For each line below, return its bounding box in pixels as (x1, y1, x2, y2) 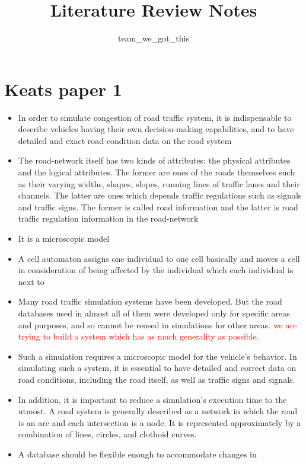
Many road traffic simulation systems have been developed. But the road (18, 295, 282, 308)
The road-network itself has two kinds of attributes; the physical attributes (18, 154, 291, 167)
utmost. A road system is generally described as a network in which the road (18, 405, 298, 417)
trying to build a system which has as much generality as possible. (18, 330, 259, 343)
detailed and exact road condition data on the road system (18, 134, 232, 146)
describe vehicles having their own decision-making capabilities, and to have (18, 123, 294, 135)
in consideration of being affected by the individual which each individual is (18, 264, 294, 276)
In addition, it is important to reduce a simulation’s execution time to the (18, 393, 287, 405)
